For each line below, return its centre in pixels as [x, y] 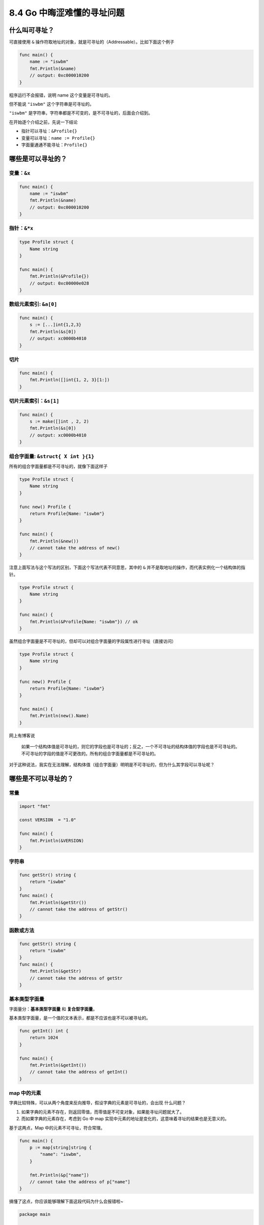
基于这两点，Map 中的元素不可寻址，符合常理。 [57, 1127]
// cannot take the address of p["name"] [80, 1182]
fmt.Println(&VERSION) [57, 841]
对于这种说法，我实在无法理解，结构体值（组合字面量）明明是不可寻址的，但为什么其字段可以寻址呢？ [112, 765]
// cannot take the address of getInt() [79, 1072]
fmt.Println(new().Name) [59, 716]
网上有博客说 [22, 735]
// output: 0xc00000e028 [59, 283]
